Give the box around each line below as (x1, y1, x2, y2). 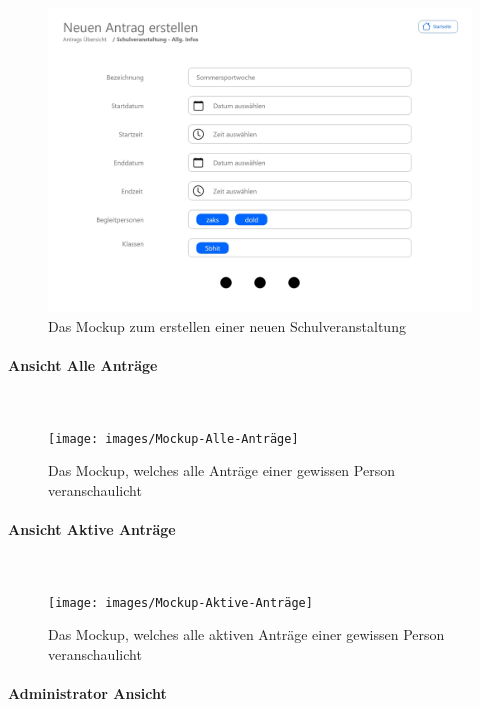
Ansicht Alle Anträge (8, 354, 158, 375)
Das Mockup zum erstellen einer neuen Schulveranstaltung (48, 315, 406, 336)
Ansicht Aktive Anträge (8, 518, 176, 539)
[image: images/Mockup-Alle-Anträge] (48, 431, 299, 446)
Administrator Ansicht (8, 683, 167, 704)
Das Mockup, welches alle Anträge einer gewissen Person (48, 460, 395, 481)
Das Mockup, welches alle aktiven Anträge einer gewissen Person (48, 624, 445, 645)
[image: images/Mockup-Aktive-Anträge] (48, 595, 313, 610)
